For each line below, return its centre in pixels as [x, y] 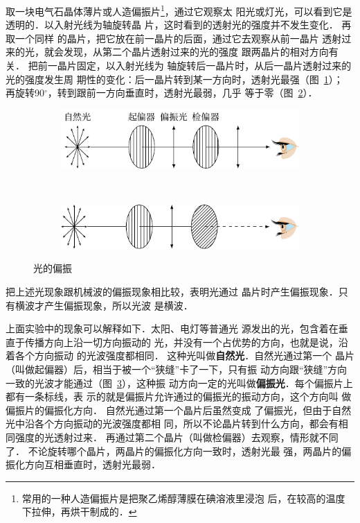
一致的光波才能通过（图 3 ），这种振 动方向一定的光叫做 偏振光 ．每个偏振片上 [179, 383]
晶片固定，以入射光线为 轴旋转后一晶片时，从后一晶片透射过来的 [204, 66]
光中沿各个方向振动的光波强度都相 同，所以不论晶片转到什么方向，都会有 [172, 423]
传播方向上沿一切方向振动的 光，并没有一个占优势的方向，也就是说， [181, 342]
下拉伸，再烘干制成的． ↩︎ [79, 512]
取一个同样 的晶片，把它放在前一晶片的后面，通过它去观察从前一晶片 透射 [174, 38]
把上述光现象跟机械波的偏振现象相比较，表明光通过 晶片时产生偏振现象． [172, 292]
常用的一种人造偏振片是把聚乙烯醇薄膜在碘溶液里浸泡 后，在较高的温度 [183, 498]
